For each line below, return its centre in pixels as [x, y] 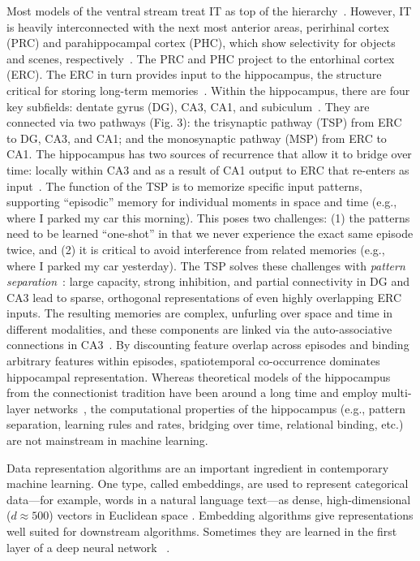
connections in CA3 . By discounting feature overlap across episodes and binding [208, 345]
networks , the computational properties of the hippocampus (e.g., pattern [220, 408]
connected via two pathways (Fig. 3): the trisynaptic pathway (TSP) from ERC [204, 122]
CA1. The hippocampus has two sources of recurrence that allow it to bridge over [209, 154]
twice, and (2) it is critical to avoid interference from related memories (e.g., [196, 249]
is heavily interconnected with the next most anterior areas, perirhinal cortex [198, 26]
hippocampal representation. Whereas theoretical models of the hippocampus [199, 376]
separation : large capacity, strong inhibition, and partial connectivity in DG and [208, 281]
